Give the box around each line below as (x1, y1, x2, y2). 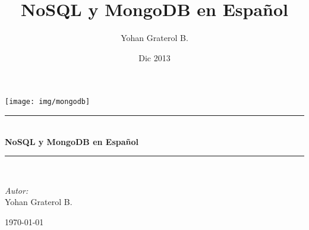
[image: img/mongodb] (5, 97, 90, 106)
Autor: (5, 184, 29, 196)
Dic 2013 (138, 51, 171, 64)
